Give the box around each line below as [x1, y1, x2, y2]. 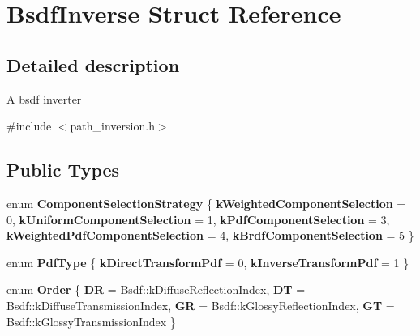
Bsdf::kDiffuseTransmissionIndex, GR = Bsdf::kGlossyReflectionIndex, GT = [6, 296, 395, 313]
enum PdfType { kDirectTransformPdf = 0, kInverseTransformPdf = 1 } [6, 253, 409, 270]
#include [6, 117, 52, 134]
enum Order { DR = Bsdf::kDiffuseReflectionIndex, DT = [6, 281, 306, 298]
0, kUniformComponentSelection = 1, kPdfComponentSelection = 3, [6, 211, 390, 228]
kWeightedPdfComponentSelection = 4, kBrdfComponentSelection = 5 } [6, 227, 414, 244]
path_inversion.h [70, 117, 155, 134]
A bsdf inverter [6, 90, 82, 107]
